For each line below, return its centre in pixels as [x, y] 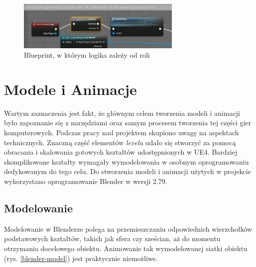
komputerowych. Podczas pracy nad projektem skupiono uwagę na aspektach [122, 132]
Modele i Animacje [70, 89]
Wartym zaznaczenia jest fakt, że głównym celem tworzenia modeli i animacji [122, 113]
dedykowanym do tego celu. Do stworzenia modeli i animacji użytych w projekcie [128, 171]
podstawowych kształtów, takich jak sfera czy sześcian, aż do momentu [112, 238]
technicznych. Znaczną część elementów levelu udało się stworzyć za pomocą [120, 142]
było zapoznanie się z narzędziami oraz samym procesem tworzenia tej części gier [128, 123]
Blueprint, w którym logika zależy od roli [87, 55]
